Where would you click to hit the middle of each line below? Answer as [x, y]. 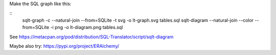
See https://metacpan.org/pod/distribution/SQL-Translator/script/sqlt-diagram [91, 37]
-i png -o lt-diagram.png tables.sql [87, 28]
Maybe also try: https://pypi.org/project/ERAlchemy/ [64, 46]
